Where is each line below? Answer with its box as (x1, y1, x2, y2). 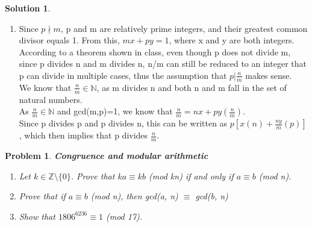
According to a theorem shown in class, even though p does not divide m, (19, 45, 291, 58)
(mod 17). (105, 210, 143, 222)
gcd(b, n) (195, 190, 228, 202)
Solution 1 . (5, 2, 51, 14)
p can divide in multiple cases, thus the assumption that (19, 69, 227, 81)
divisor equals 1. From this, (19, 34, 120, 46)
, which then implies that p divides (19, 129, 148, 141)
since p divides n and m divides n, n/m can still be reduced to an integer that (19, 57, 307, 70)
